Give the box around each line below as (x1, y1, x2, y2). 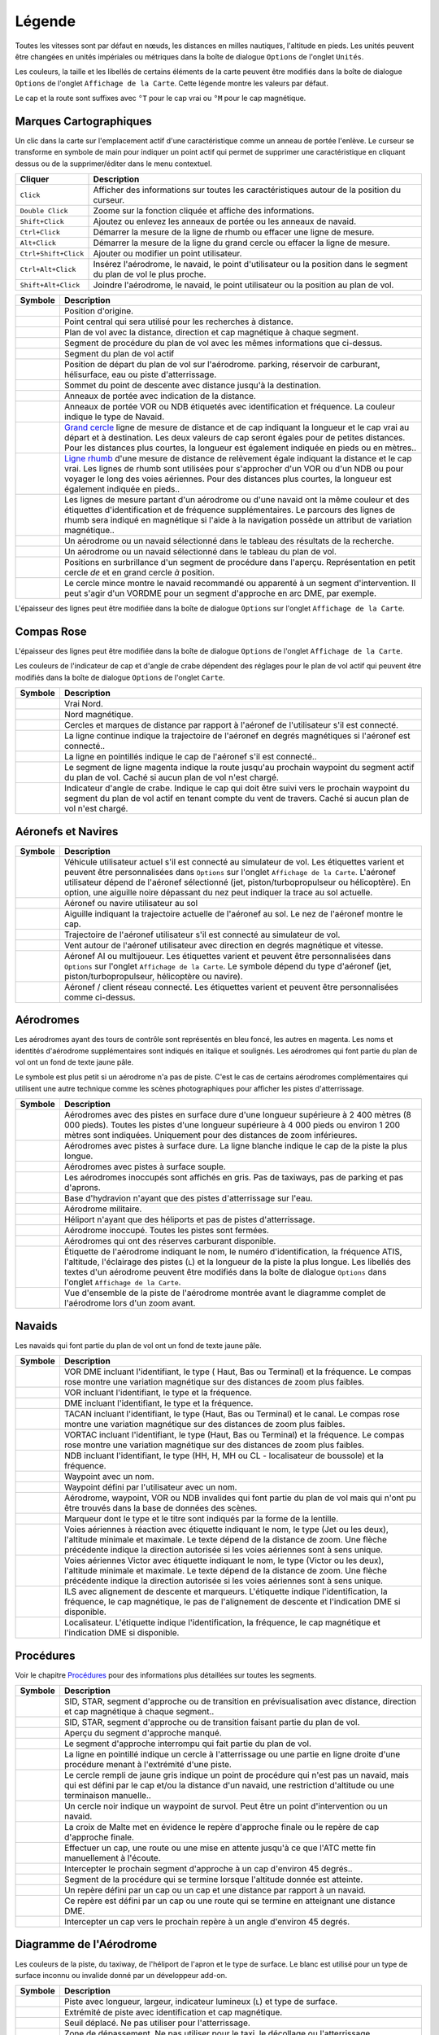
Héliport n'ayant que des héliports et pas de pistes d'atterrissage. (63, 1214, 315, 1225)
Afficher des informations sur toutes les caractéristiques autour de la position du (93, 184, 402, 195)
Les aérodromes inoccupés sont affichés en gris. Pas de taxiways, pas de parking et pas (63, 1172, 404, 1184)
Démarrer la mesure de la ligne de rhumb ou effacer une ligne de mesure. (93, 226, 375, 238)
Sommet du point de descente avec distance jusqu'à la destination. (63, 379, 321, 391)
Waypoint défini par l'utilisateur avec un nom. (63, 1481, 237, 1493)
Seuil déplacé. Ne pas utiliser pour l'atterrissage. (63, 2017, 251, 2028)
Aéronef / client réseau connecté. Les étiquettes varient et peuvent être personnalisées (63, 981, 398, 992)
